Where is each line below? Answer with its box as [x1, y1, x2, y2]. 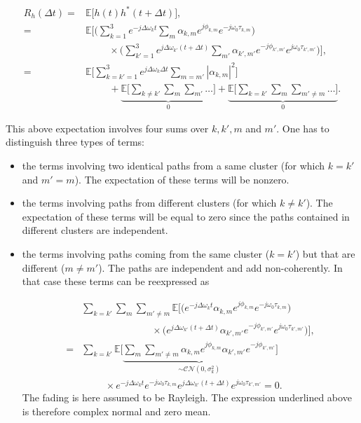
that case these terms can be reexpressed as [22, 274, 210, 289]
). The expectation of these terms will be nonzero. [74, 172, 290, 186]
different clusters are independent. [22, 223, 168, 237]
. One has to [276, 120, 329, 135]
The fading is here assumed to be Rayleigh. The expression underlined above [22, 389, 352, 404]
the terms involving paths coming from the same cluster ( [22, 247, 270, 261]
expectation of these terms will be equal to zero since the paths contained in [22, 209, 350, 223]
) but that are [295, 247, 355, 261]
